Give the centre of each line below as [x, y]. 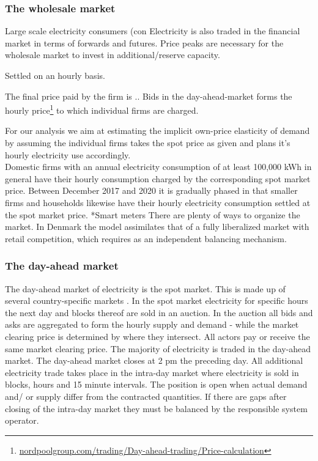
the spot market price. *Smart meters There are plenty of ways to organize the [153, 214]
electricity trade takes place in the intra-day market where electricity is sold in [152, 372]
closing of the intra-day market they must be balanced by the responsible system [156, 408]
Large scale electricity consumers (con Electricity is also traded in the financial [153, 31]
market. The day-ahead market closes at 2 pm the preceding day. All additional [154, 360]
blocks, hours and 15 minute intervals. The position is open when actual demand [156, 384]
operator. [22, 420]
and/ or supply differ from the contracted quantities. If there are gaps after [146, 396]
